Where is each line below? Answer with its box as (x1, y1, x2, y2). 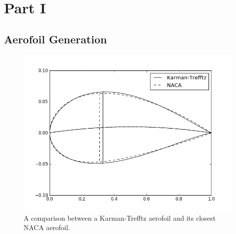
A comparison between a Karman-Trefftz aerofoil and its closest (24, 212, 216, 223)
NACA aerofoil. (24, 222, 70, 233)
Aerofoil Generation (4, 31, 107, 46)
